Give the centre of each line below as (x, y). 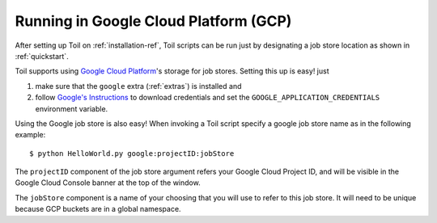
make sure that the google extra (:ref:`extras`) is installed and (138, 86)
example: (30, 135)
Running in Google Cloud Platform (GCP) (153, 21)
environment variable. (72, 108)
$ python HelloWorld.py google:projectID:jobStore (132, 153)
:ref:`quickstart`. (42, 56)
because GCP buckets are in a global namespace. (98, 209)
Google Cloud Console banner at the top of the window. (108, 183)
